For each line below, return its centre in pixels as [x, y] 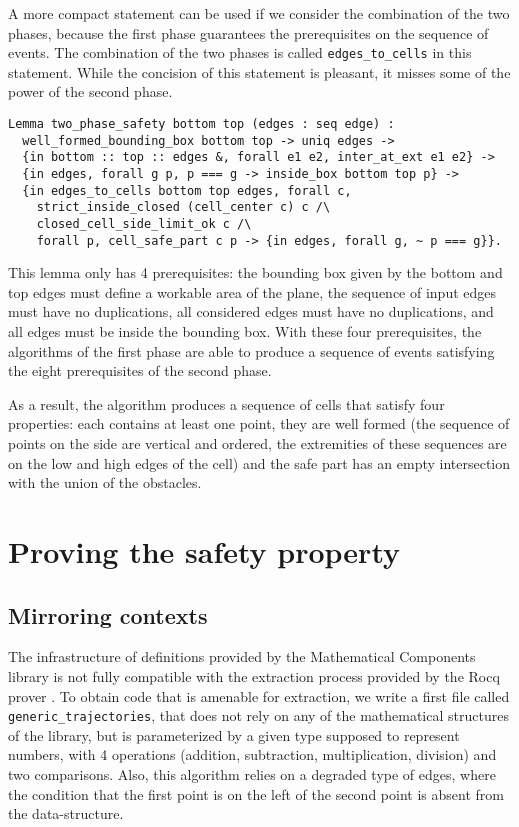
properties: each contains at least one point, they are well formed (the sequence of [259, 423]
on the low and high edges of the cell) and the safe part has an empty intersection [259, 462]
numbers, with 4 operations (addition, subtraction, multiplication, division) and [252, 754]
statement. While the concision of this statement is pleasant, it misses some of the [259, 71]
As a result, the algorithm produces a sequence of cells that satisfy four [226, 403]
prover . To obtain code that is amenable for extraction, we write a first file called [259, 695]
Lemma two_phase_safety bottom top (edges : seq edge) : [201, 124]
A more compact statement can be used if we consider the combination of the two [259, 13]
